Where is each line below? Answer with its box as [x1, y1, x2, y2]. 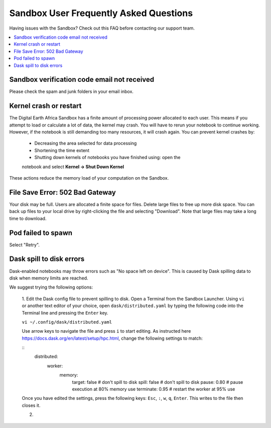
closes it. [22, 402, 41, 408]
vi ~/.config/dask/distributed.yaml [22, 319, 112, 325]
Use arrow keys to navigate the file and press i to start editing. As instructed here [22, 328, 191, 334]
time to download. [9, 215, 47, 221]
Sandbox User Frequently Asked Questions [9, 8, 193, 19]
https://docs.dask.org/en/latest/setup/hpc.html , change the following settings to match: [22, 335, 203, 341]
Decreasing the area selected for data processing [34, 140, 137, 147]
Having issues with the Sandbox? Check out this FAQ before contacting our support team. [9, 25, 195, 31]
